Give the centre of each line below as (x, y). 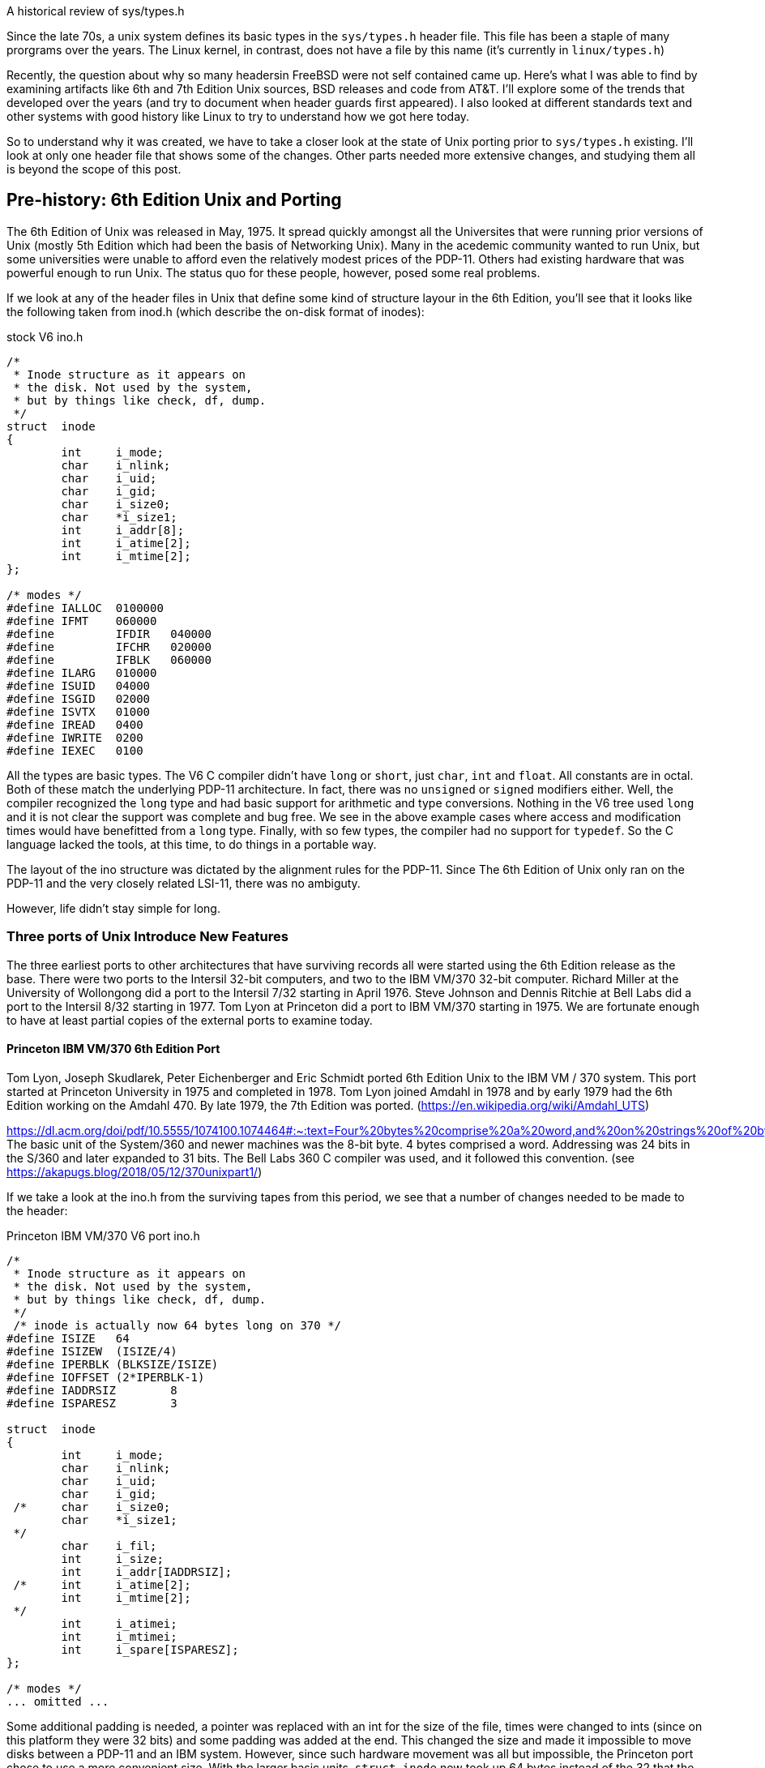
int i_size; (112, 1558)
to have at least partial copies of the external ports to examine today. (190, 1020)
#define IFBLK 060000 (109, 659)
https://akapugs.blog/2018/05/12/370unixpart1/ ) (135, 1171)
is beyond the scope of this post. (94, 169)
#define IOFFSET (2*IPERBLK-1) (106, 1377)
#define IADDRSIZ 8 (92, 1390)
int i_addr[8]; (123, 530)
